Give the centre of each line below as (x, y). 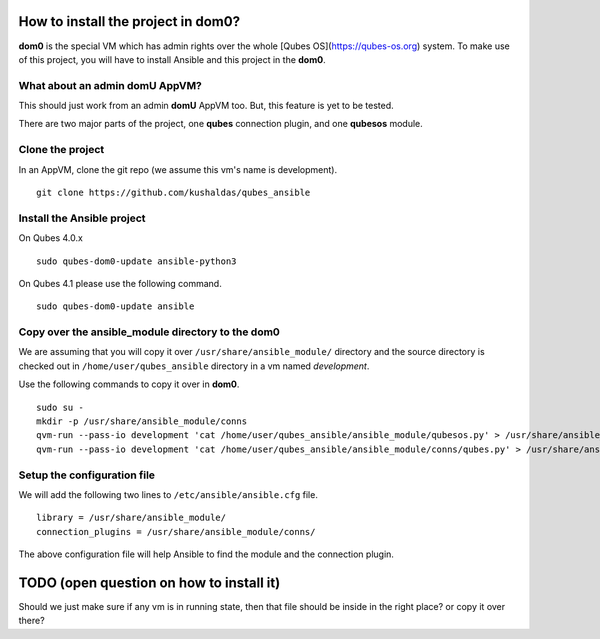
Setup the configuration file (86, 475)
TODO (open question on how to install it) (149, 582)
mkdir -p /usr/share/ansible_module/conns (142, 421)
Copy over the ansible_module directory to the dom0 (149, 332)
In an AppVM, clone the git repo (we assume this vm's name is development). (178, 169)
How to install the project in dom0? (129, 21)
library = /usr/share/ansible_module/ (131, 518)
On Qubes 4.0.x (51, 238)
